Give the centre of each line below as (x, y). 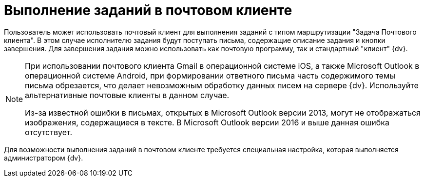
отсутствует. (49, 132)
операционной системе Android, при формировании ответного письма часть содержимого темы (210, 75)
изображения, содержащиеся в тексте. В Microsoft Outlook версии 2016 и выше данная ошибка (207, 122)
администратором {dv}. (44, 158)
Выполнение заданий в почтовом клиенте (148, 10)
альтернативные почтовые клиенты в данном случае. (127, 95)
